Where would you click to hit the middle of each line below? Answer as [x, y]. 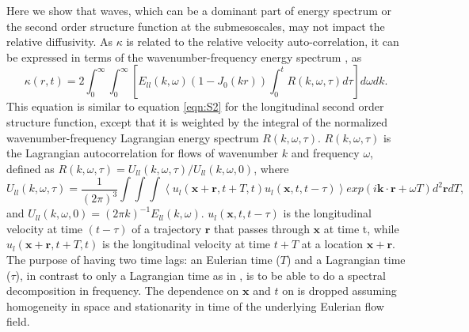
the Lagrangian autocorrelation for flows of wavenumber [143, 153]
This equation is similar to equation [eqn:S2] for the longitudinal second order [195, 106]
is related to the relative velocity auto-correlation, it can [263, 41]
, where [271, 168]
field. [18, 321]
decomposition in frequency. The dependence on [123, 290]
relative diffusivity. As [59, 41]
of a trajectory [167, 228]
